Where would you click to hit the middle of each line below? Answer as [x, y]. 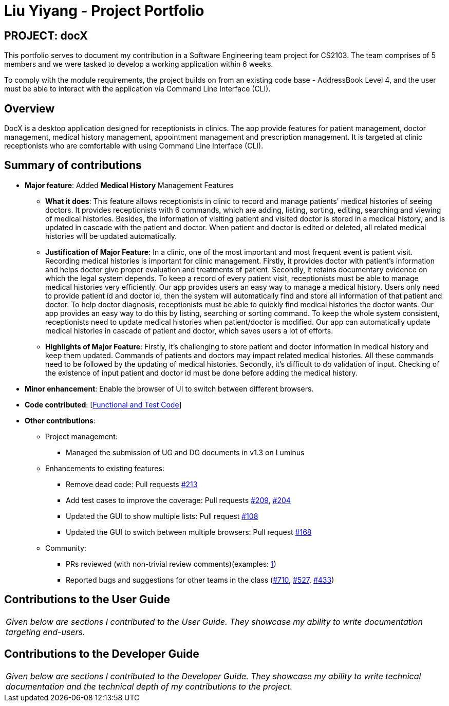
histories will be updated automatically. [111, 236]
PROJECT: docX [46, 35]
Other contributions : [60, 420]
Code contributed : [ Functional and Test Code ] [103, 404]
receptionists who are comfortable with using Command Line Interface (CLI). [134, 146]
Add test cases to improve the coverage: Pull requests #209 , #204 [178, 500]
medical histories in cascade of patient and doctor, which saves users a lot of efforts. [189, 330]
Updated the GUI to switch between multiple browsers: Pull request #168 [189, 532]
